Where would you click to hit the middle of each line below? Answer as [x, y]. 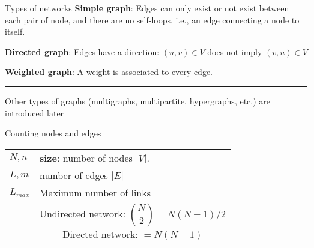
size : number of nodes [86, 157]
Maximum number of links [95, 192]
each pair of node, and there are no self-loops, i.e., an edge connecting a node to [152, 20]
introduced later [35, 113]
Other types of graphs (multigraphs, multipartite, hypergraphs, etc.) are [138, 101]
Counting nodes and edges [53, 133]
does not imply [235, 51]
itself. [15, 32]
